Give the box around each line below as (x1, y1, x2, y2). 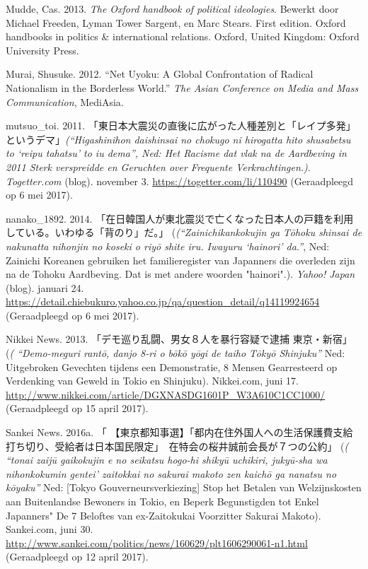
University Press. (6, 42, 79, 57)
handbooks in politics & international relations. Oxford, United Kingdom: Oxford (6, 29, 360, 44)
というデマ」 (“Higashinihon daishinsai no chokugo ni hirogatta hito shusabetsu (6, 131, 351, 146)
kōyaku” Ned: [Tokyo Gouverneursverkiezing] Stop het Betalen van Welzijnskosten (6, 480, 362, 495)
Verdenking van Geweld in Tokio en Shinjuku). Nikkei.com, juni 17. (6, 373, 299, 388)
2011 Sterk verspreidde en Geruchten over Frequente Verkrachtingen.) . (6, 159, 311, 174)
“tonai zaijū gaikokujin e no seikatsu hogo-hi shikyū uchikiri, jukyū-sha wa (6, 452, 328, 467)
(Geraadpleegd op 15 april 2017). (6, 401, 149, 416)
